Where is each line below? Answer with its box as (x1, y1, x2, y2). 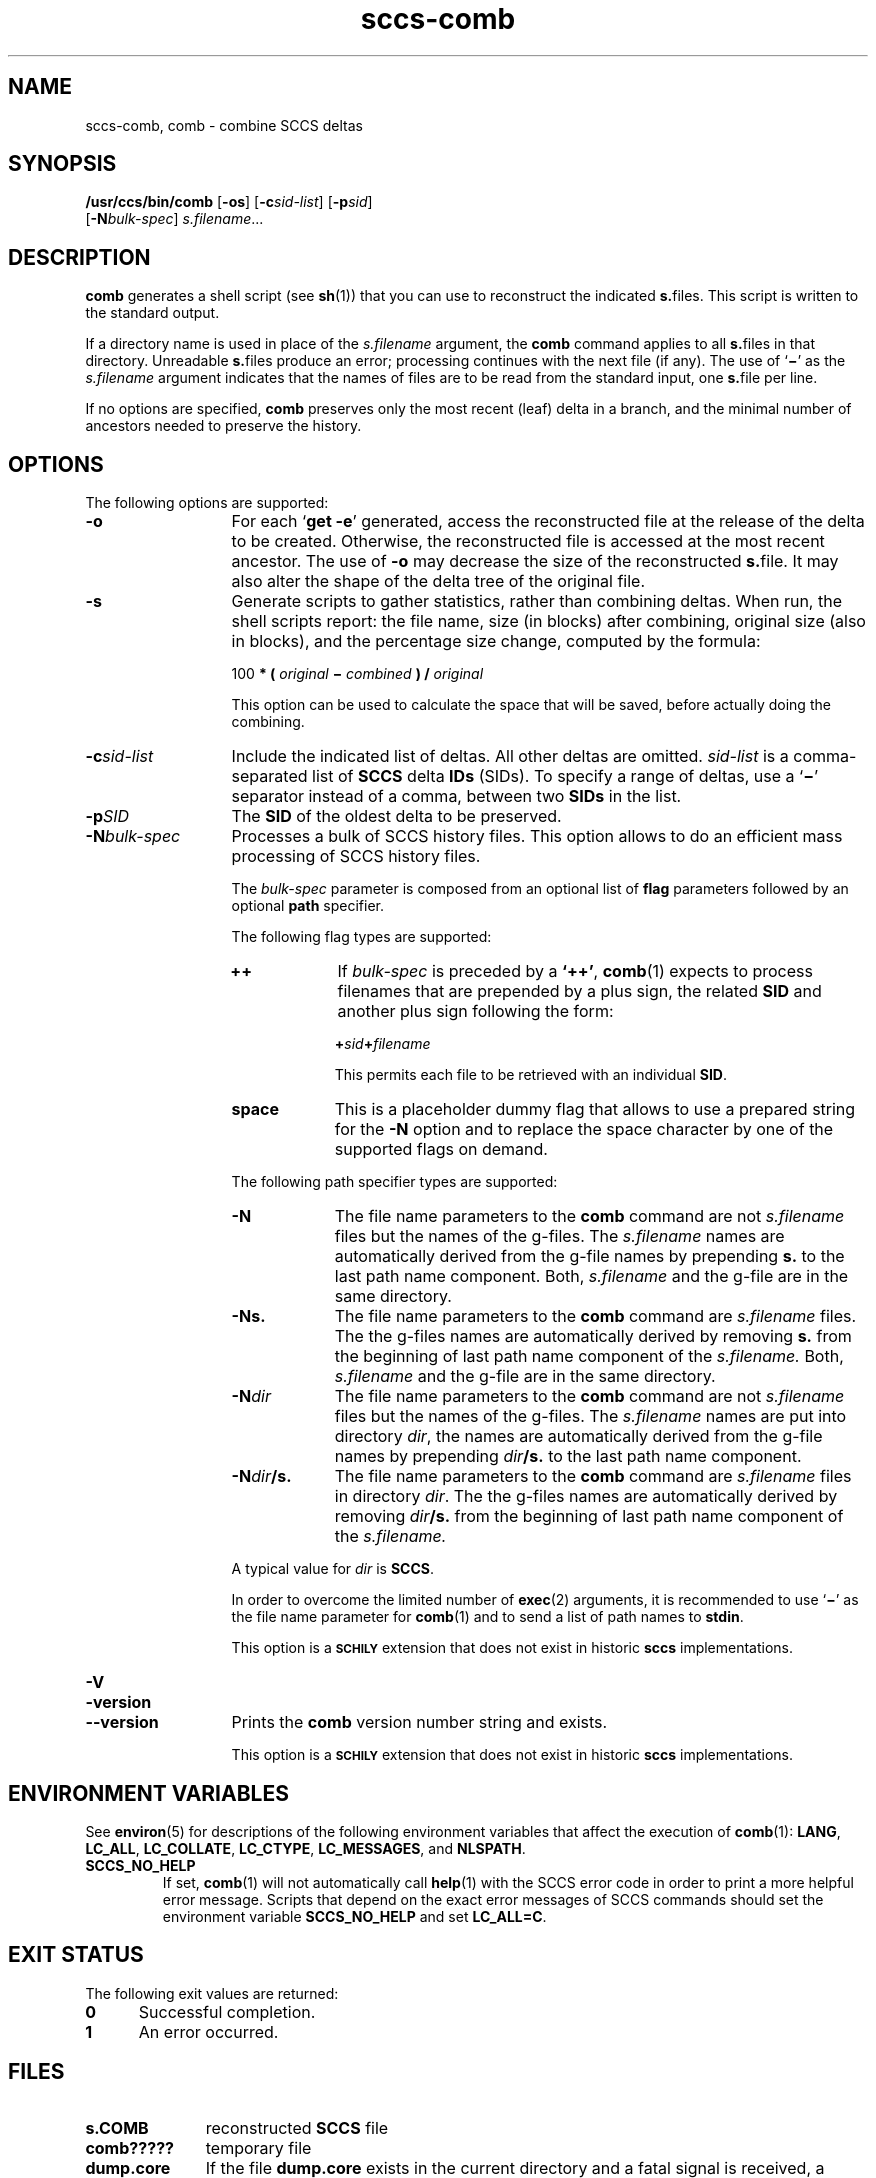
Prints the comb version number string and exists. (231, 1712, 608, 1733)
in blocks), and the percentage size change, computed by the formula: (231, 631, 761, 652)
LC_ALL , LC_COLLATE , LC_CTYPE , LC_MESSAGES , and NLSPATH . (85, 1839, 526, 1857)
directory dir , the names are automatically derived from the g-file (334, 1426, 823, 1447)
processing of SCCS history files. (231, 846, 481, 867)
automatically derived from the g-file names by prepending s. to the (334, 1246, 845, 1267)
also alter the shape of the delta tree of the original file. (231, 571, 646, 592)
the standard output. (85, 304, 220, 322)
